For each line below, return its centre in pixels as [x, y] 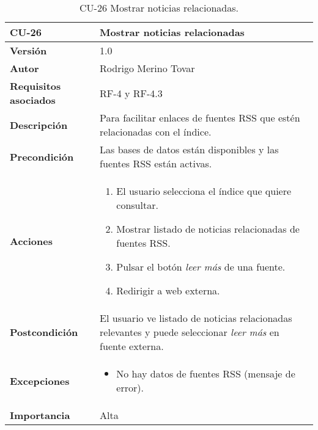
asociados [33, 100]
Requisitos [35, 86]
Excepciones [40, 381]
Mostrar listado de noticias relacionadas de [208, 229]
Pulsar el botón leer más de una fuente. [201, 267]
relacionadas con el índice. [156, 132]
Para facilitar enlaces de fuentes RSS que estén [200, 118]
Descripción [39, 125]
